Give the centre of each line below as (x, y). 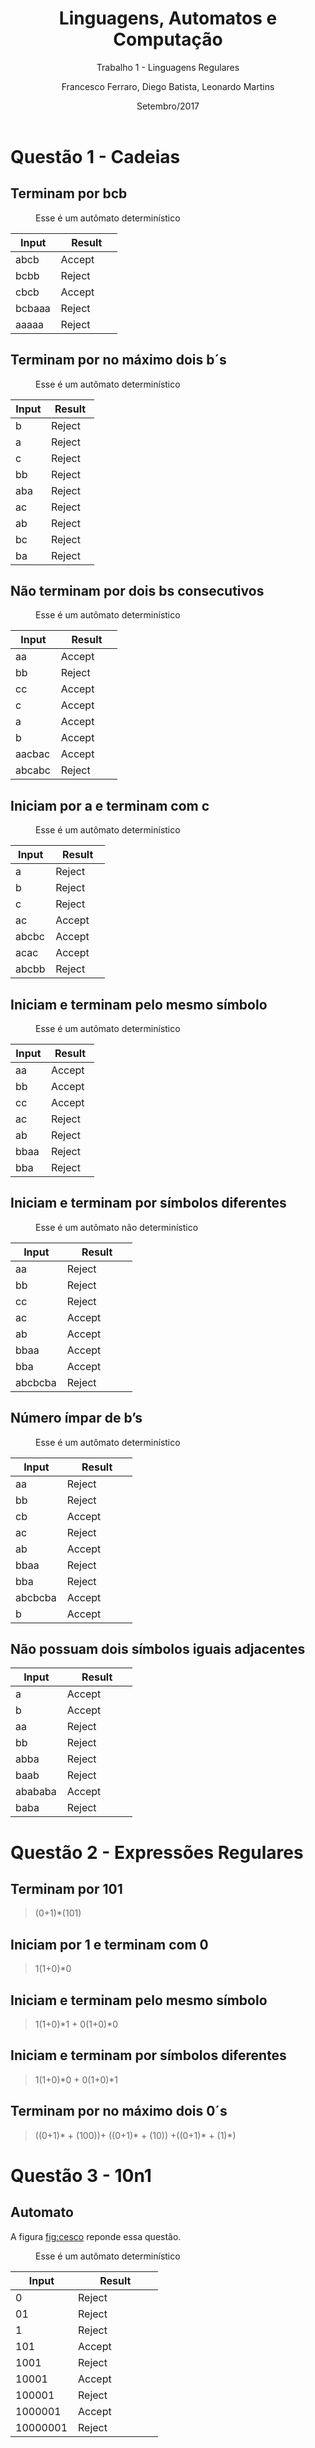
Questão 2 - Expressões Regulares (157, 1852)
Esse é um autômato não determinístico (117, 1227)
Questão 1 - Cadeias (95, 156)
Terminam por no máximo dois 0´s (119, 2111)
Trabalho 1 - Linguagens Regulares (168, 67)
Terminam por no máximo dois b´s (118, 360)
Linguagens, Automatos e (168, 18)
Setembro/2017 (168, 106)
